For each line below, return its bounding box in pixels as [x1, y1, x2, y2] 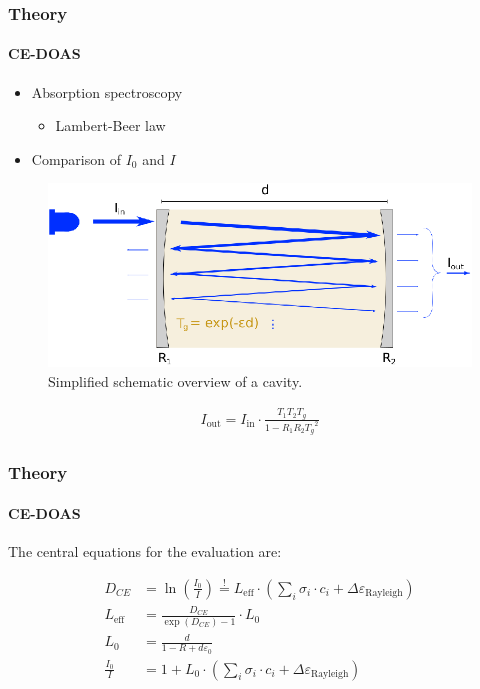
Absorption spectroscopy [31, 81, 183, 102]
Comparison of [31, 148, 121, 169]
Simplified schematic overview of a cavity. [48, 370, 303, 391]
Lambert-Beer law [55, 115, 166, 136]
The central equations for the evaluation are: [8, 540, 282, 561]
